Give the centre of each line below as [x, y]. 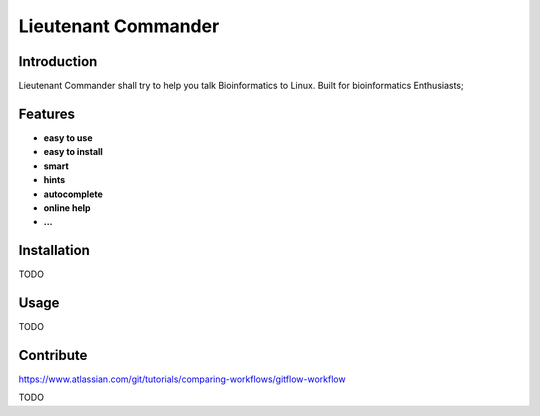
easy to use [68, 137]
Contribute [53, 355]
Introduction [58, 61]
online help [67, 207]
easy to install [73, 152]
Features [46, 113]
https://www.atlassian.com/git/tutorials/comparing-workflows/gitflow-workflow [182, 379]
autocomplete [73, 194]
